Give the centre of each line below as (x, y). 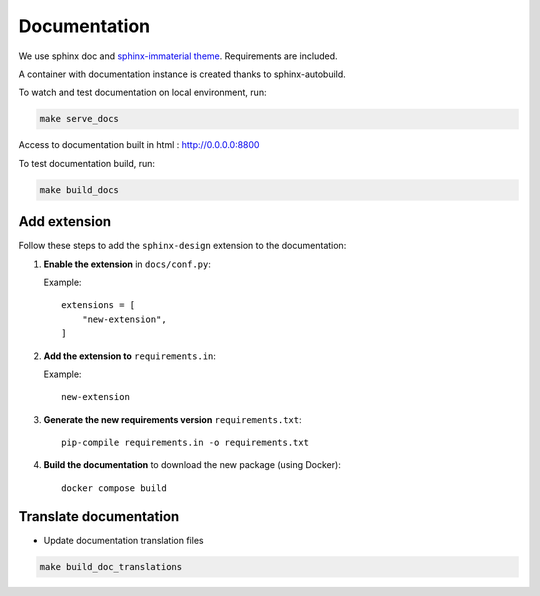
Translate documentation (99, 516)
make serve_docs (79, 119)
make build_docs (79, 189)
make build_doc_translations (111, 566)
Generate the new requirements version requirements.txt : (172, 419)
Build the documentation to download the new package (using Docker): (192, 465)
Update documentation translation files (123, 540)
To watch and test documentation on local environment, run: (142, 92)
